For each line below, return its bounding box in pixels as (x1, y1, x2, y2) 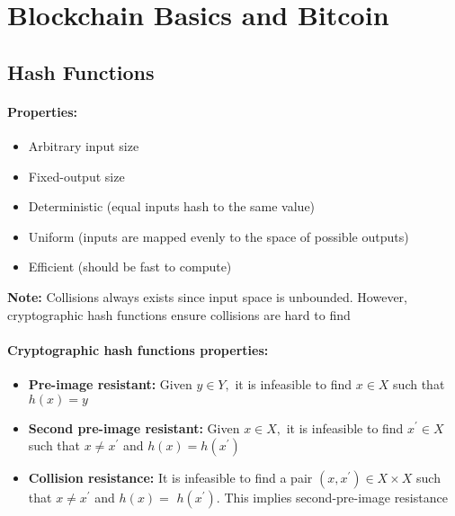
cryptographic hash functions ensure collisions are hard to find (7, 305, 351, 324)
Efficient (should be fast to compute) (28, 257, 232, 276)
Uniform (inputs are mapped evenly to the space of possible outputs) (28, 227, 409, 245)
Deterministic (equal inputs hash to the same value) (28, 197, 316, 216)
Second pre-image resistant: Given (28, 418, 240, 437)
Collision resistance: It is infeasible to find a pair (28, 468, 313, 487)
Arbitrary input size (28, 136, 139, 155)
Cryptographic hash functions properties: (7, 340, 269, 359)
